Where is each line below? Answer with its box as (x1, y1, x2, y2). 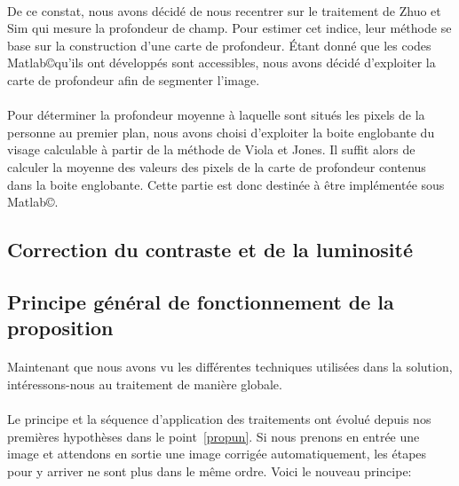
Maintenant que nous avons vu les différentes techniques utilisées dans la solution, (7, 357, 453, 376)
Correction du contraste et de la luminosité (7, 236, 414, 263)
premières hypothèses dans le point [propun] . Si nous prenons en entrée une (7, 427, 420, 445)
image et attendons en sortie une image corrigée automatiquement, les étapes (7, 444, 427, 463)
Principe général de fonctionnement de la (7, 287, 394, 315)
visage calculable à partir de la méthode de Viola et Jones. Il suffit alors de (7, 140, 415, 159)
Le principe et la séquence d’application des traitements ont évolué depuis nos (7, 410, 431, 428)
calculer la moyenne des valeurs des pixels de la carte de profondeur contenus (7, 157, 426, 176)
